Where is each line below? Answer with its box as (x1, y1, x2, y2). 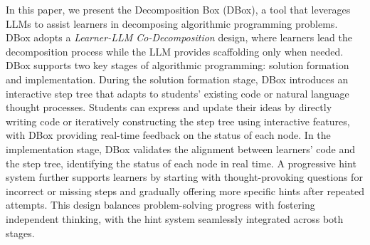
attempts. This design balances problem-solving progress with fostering (6, 197, 315, 212)
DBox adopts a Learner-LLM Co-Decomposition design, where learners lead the (6, 30, 352, 45)
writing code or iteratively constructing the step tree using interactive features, (6, 113, 350, 128)
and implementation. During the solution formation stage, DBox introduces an (6, 71, 349, 86)
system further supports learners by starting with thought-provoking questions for (6, 170, 363, 184)
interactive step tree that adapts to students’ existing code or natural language (6, 85, 349, 100)
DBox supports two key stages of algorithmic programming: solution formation (6, 58, 349, 73)
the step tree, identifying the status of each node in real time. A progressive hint (6, 155, 356, 170)
